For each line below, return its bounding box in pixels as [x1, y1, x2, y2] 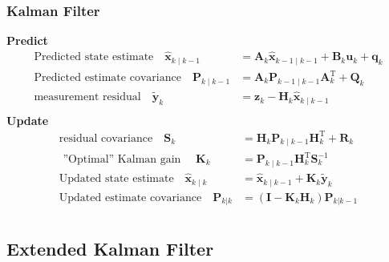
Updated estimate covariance [59, 191, 202, 204]
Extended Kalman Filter [6, 236, 214, 260]
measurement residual [34, 91, 141, 103]
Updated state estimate [59, 173, 174, 185]
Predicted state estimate [34, 51, 154, 63]
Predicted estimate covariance [34, 72, 181, 84]
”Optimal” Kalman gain [63, 154, 181, 166]
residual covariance [59, 132, 153, 144]
